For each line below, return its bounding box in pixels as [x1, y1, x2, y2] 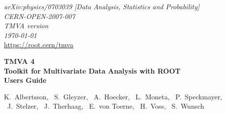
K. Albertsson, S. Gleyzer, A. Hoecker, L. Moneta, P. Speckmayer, [4, 91, 223, 101]
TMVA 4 [4, 56, 35, 66]
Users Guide [4, 75, 46, 85]
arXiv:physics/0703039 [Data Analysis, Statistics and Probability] [4, 1, 200, 11]
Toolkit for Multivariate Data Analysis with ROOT [4, 65, 181, 76]
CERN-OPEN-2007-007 [4, 11, 75, 21]
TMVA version [4, 20, 48, 31]
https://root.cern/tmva [4, 39, 73, 50]
